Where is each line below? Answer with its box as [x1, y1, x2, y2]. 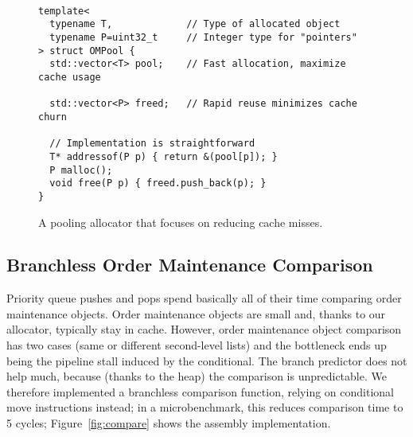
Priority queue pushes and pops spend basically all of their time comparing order [6, 290, 402, 306]
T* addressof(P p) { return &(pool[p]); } [49, 150, 278, 162]
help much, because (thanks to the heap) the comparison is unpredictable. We [6, 368, 387, 384]
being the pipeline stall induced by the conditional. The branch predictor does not [6, 352, 407, 369]
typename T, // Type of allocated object [49, 18, 341, 30]
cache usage [38, 71, 101, 83]
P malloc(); [49, 164, 113, 176]
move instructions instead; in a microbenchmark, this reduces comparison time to [6, 399, 403, 416]
